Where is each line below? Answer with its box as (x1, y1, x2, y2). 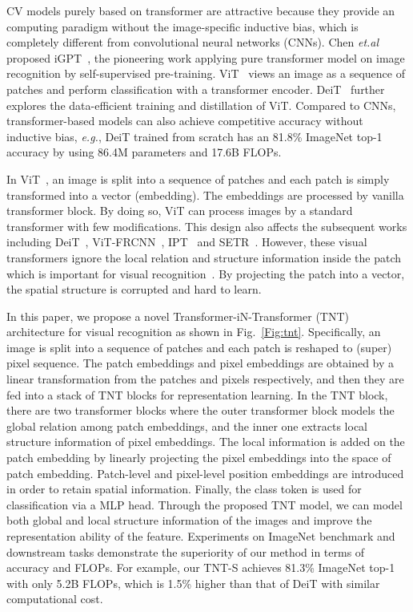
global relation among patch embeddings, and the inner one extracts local (6, 417, 368, 434)
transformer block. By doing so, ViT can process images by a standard (6, 202, 353, 219)
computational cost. (6, 590, 103, 607)
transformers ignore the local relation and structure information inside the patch (6, 249, 401, 265)
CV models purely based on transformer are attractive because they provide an (6, 2, 395, 18)
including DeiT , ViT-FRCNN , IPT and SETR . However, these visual (6, 233, 367, 250)
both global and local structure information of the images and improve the (6, 512, 372, 529)
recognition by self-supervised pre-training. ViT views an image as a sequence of (6, 65, 405, 82)
